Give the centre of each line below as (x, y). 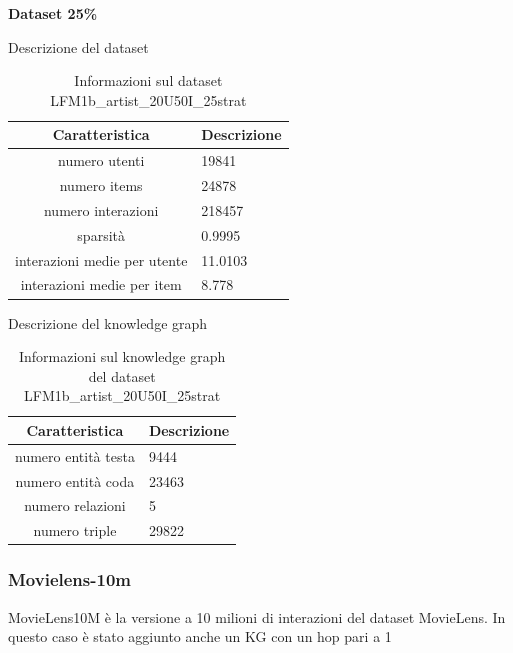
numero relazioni (75, 505)
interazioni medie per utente (101, 259)
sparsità (101, 234)
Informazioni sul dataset (148, 80)
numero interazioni (101, 209)
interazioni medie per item (101, 284)
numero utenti (101, 160)
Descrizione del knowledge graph (108, 322)
